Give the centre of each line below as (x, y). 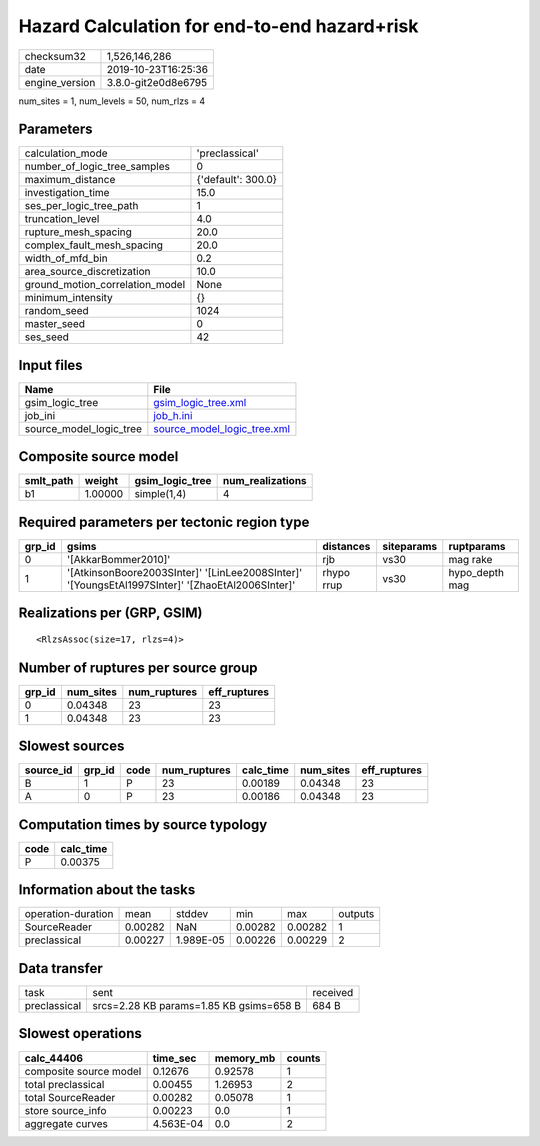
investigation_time (67, 193)
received (332, 992)
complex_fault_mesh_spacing (94, 245)
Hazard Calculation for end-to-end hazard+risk (218, 26)
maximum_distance (70, 180)
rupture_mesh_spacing (78, 232)
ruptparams (477, 546)
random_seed (56, 311)
